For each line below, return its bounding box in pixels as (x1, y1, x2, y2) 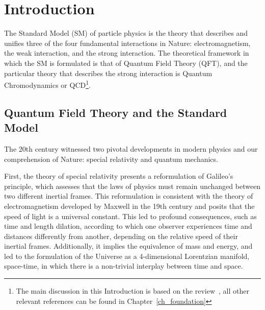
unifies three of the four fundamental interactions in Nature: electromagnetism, (4, 37, 251, 48)
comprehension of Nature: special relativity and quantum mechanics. (4, 153, 218, 164)
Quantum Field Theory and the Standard (4, 104, 227, 120)
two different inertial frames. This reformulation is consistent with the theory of (4, 190, 253, 201)
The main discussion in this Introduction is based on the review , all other (16, 285, 249, 296)
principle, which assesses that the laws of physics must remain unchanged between (4, 180, 261, 191)
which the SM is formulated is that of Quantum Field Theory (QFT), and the (4, 57, 248, 68)
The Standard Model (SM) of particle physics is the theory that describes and (4, 28, 248, 38)
